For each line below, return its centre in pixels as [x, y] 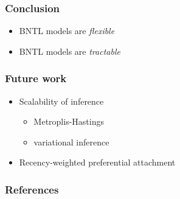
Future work [36, 78]
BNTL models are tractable [70, 51]
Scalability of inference [61, 101]
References [32, 189]
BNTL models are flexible [67, 31]
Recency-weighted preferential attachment [97, 162]
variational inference [71, 141]
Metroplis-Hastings [69, 121]
